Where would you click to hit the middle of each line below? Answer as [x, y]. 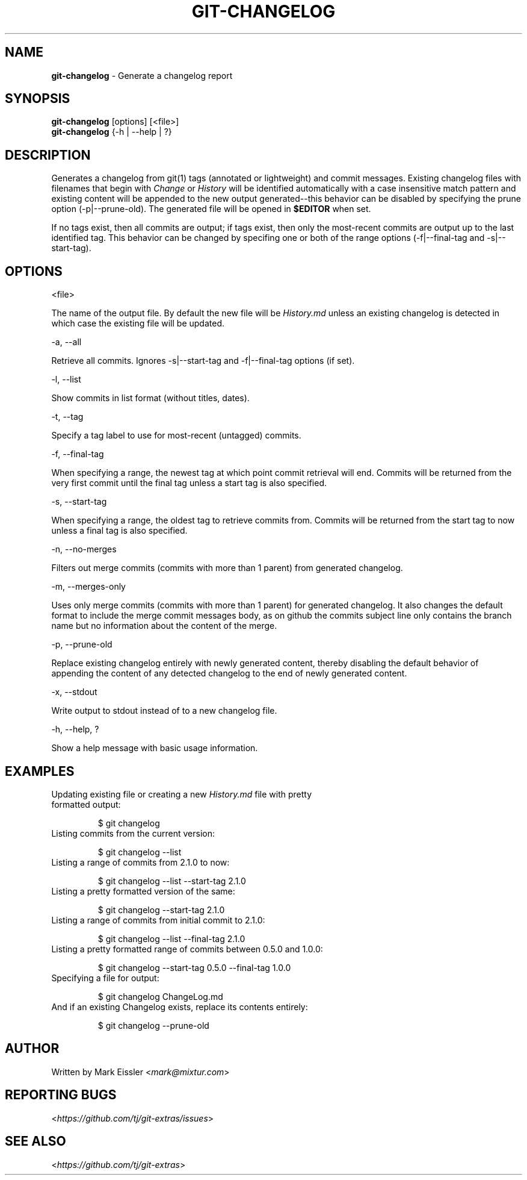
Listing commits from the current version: [133, 833]
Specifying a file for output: [105, 978]
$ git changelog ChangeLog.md [160, 996]
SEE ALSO [35, 1141]
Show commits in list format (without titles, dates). [150, 398]
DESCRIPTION [48, 155]
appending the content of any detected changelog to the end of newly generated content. [229, 673]
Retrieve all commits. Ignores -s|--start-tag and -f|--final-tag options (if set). [203, 361]
